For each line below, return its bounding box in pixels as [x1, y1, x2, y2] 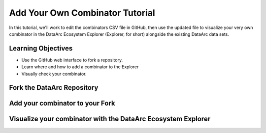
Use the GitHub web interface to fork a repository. [21, 57, 123, 63]
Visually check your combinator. [21, 71, 87, 77]
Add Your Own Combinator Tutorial [9, 7, 155, 18]
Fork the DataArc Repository [9, 83, 99, 92]
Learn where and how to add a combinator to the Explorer [21, 64, 139, 70]
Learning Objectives [9, 44, 73, 53]
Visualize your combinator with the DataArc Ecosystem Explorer [9, 115, 211, 123]
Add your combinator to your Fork [9, 99, 115, 107]
